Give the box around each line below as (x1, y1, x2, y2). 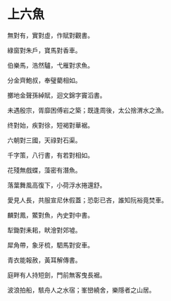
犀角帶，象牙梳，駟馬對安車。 (7, 240, 94, 249)
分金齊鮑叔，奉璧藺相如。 (7, 75, 82, 85)
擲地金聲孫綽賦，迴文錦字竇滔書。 (7, 91, 106, 99)
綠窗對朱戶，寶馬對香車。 (7, 46, 82, 54)
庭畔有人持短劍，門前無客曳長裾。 (7, 271, 106, 279)
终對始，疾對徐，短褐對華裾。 (7, 121, 94, 129)
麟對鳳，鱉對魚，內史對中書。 (7, 211, 94, 219)
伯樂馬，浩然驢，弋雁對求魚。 (7, 61, 94, 69)
